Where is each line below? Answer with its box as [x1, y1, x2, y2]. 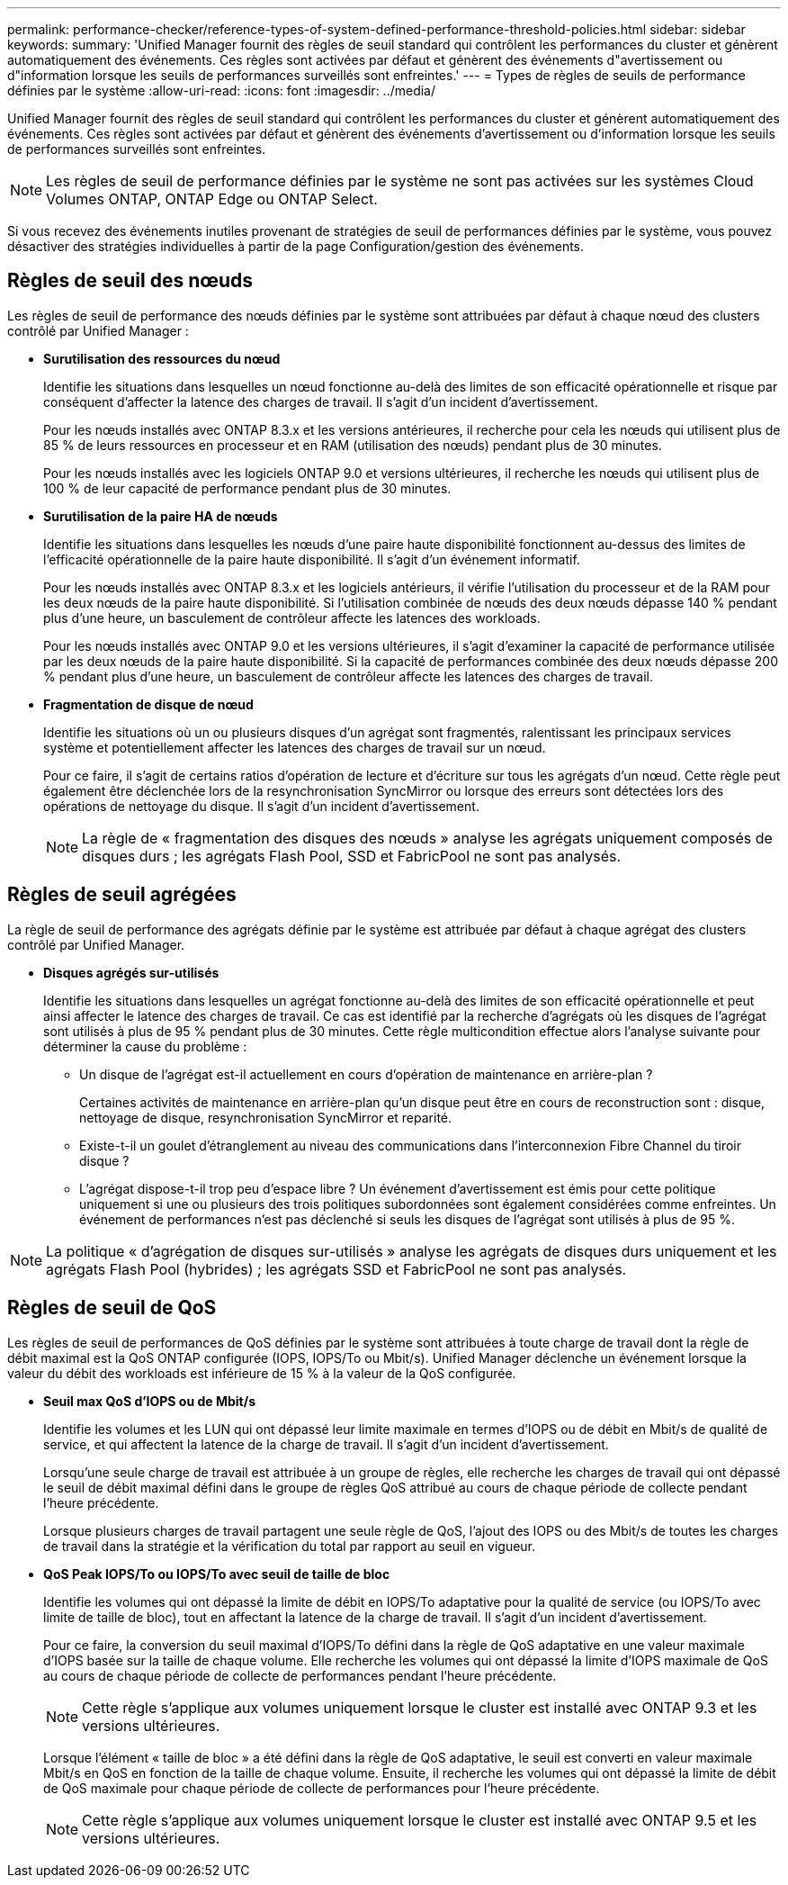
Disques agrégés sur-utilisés [43, 964, 219, 980]
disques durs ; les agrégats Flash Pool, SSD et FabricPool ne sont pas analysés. [82, 846, 622, 865]
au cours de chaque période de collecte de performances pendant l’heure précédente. [43, 1667, 557, 1683]
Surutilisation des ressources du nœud [43, 350, 281, 366]
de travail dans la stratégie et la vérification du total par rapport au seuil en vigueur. [43, 1538, 536, 1554]
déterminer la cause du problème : [43, 1038, 247, 1054]
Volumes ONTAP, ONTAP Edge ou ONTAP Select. [46, 190, 378, 208]
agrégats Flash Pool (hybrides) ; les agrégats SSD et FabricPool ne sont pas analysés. [46, 1259, 627, 1278]
